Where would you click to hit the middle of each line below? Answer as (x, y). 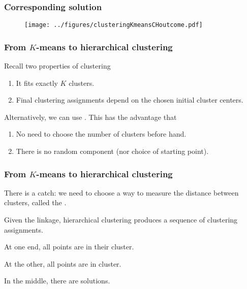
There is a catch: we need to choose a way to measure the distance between (121, 192)
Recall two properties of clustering (57, 66)
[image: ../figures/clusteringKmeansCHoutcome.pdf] (114, 25)
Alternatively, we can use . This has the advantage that (90, 117)
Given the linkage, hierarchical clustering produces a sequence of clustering (121, 220)
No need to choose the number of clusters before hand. (101, 134)
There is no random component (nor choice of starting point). (112, 151)
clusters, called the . (35, 202)
